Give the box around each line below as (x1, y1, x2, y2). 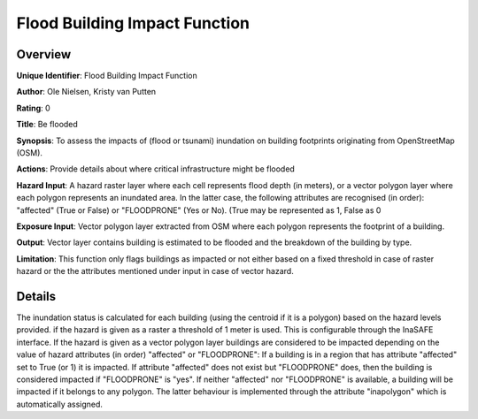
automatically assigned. (16, 399, 104, 409)
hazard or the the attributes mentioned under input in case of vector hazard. (16, 266, 294, 277)
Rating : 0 (16, 103, 50, 113)
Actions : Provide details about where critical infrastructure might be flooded (16, 164, 296, 174)
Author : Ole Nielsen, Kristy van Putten (16, 87, 157, 97)
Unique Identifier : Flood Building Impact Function (16, 71, 198, 81)
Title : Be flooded (16, 119, 79, 130)
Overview (16, 47, 72, 62)
